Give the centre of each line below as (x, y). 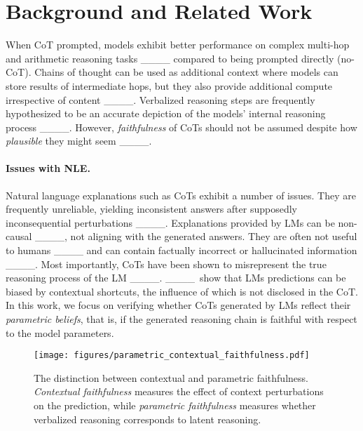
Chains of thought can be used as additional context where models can (186, 72)
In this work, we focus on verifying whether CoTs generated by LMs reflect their (178, 305)
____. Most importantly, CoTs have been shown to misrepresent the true (166, 264)
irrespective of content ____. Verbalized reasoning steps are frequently (160, 99)
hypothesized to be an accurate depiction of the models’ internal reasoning (166, 113)
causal (19, 236)
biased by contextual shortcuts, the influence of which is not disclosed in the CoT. (182, 291)
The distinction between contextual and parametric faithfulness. (171, 377)
